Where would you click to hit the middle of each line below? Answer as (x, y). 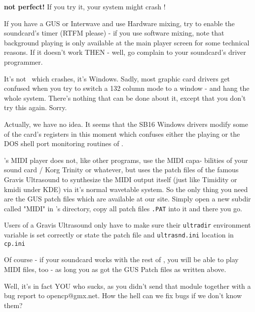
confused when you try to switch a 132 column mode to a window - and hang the (127, 88)
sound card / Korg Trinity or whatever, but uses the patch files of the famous (121, 170)
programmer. (23, 61)
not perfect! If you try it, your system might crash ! (85, 6)
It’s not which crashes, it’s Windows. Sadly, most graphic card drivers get (117, 78)
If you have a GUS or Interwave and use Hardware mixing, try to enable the (119, 23)
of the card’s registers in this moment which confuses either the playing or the (122, 134)
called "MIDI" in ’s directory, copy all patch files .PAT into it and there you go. (123, 208)
